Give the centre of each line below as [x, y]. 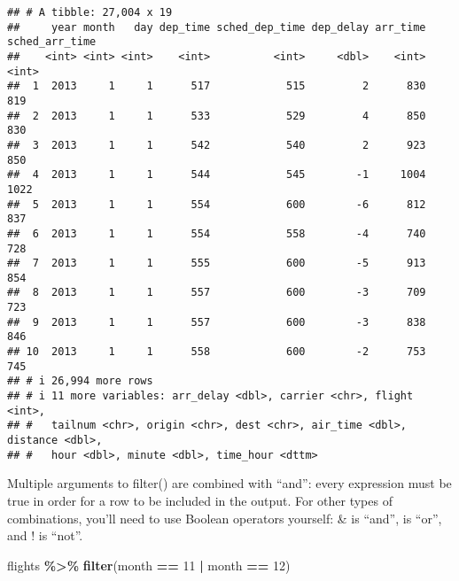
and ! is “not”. [45, 535]
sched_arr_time [52, 42]
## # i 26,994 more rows [80, 381]
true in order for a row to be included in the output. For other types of [200, 500]
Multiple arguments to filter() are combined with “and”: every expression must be [229, 483]
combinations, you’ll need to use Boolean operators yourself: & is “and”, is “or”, [225, 518]
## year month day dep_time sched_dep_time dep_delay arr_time [217, 27]
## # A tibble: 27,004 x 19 [90, 12]
